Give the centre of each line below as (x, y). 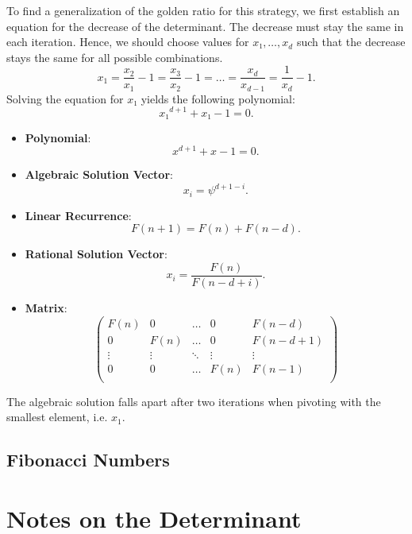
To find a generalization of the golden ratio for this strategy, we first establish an (203, 10)
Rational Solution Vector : (96, 254)
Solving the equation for (65, 98)
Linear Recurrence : (78, 215)
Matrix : (46, 308)
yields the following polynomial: (218, 98)
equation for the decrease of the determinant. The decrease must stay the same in (205, 26)
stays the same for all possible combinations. (115, 57)
